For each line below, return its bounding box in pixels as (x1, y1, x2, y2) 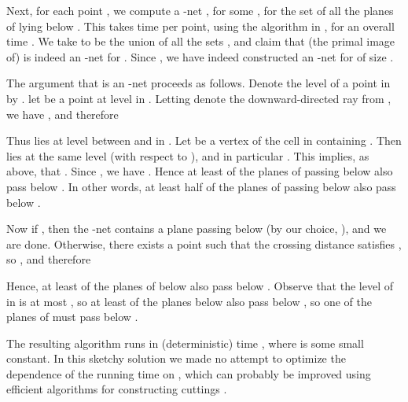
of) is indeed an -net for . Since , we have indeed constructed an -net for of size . (6, 48, 394, 65)
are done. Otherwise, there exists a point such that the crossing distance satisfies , (6, 235, 402, 252)
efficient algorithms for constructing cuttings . (6, 381, 227, 397)
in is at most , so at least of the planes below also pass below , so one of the (6, 293, 372, 309)
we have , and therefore (6, 105, 119, 122)
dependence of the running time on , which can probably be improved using (6, 365, 371, 382)
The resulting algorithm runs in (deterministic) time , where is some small (6, 334, 364, 351)
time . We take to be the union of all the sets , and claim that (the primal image (6, 33, 395, 50)
